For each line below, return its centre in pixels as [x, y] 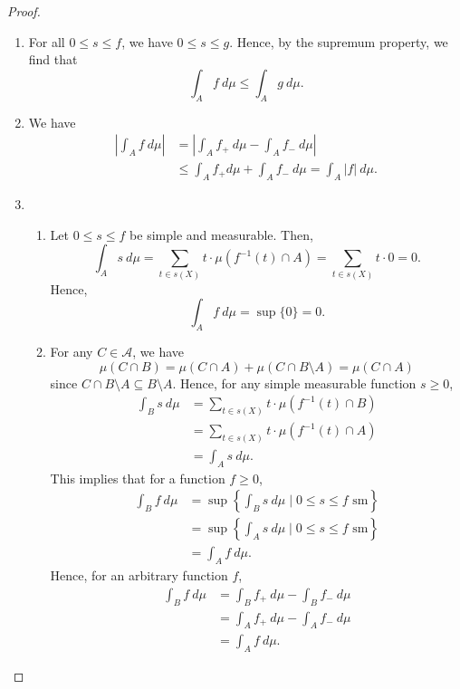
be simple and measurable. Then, [221, 234]
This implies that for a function [138, 478]
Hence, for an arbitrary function [139, 575]
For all [47, 41]
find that [53, 59]
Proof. [24, 11]
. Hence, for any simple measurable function [294, 383]
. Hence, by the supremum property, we [339, 41]
